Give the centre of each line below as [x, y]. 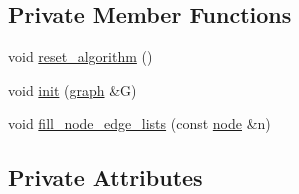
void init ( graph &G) [72, 89]
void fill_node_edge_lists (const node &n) [139, 123]
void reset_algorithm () [80, 56]
